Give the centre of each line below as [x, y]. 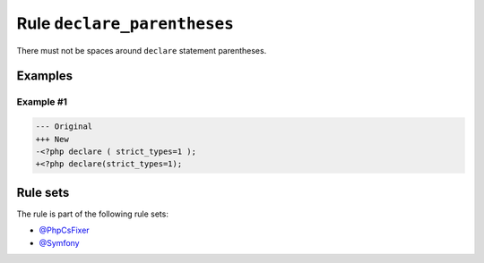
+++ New [52, 139]
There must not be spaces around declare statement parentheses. [142, 50]
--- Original [64, 127]
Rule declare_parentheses [125, 23]
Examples [45, 76]
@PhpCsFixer [64, 230]
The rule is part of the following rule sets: [93, 214]
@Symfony [59, 242]
